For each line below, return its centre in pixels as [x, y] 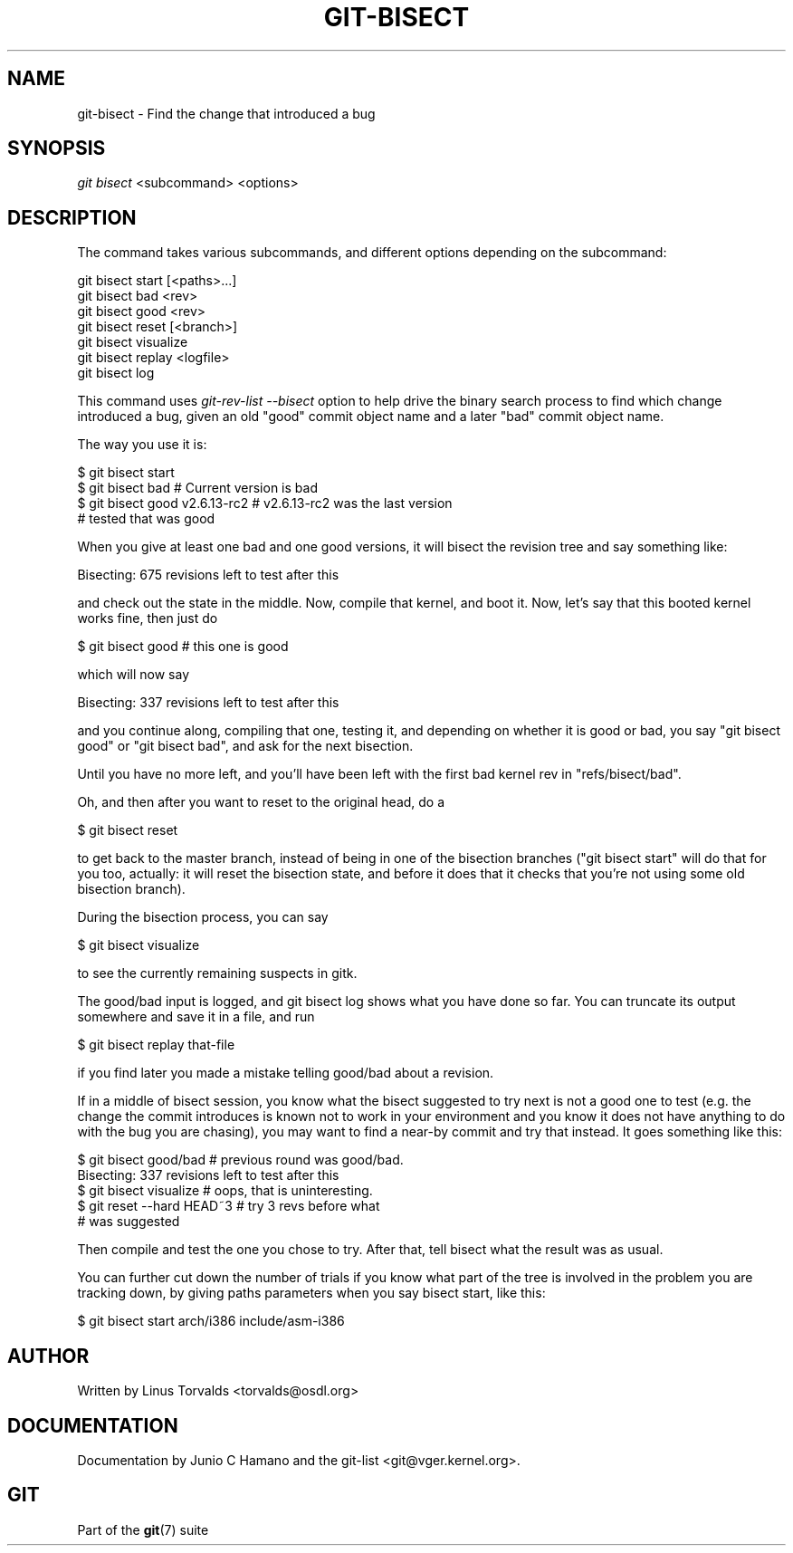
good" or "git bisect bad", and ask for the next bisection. [245, 746]
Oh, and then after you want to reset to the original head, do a [261, 802]
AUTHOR [48, 1356]
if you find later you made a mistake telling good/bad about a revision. [286, 1073]
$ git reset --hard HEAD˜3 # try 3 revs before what [229, 1206]
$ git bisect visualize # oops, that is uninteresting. [225, 1191]
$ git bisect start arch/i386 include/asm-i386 [211, 1321]
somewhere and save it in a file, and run [196, 1017]
